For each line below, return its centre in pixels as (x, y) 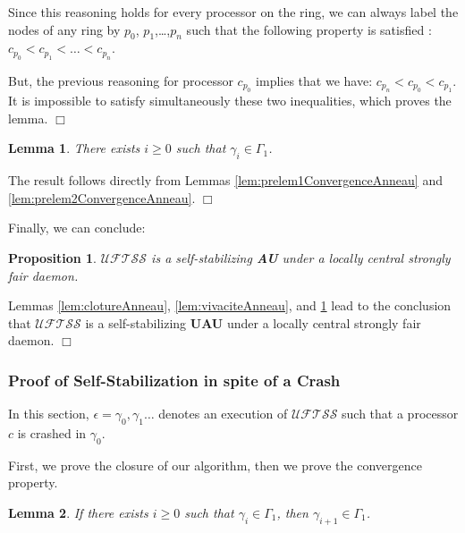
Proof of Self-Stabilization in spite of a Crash (174, 380)
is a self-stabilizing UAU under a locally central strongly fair (253, 322)
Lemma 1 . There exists (74, 148)
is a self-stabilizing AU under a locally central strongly (301, 257)
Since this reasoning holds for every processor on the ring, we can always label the (233, 12)
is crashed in (52, 432)
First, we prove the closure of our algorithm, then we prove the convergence (215, 465)
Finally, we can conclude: (77, 228)
